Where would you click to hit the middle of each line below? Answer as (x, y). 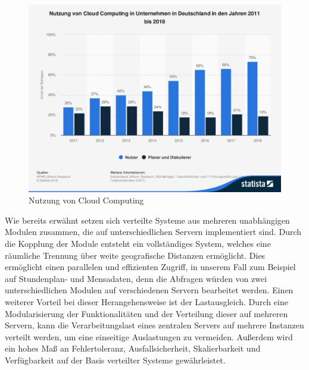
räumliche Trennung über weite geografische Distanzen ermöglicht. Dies (135, 255)
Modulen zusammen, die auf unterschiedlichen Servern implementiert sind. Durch (153, 232)
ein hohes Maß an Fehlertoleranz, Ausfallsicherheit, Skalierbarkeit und (133, 348)
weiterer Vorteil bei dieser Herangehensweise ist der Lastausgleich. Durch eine (146, 302)
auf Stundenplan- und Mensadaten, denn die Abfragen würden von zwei (136, 278)
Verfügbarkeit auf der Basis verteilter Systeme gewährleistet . (115, 360)
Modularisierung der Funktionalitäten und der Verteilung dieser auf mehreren (146, 313)
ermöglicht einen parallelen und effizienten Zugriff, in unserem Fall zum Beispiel (150, 267)
